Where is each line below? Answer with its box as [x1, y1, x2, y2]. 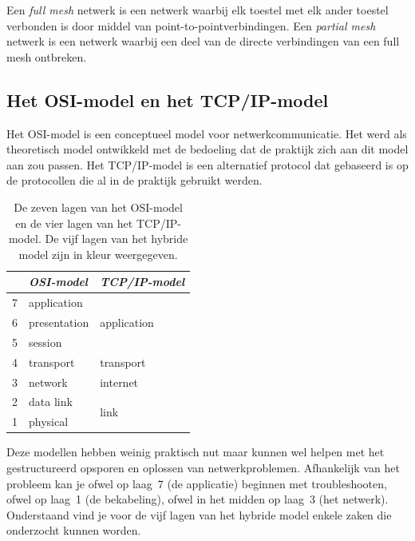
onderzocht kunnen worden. [6, 522, 141, 539]
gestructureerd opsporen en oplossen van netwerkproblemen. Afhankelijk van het [6, 459, 400, 475]
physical [29, 413, 69, 430]
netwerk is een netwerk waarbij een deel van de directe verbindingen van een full [6, 33, 400, 50]
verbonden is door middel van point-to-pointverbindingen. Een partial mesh [6, 17, 376, 34]
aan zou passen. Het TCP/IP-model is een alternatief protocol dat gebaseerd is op [6, 156, 409, 173]
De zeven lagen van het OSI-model [14, 198, 183, 215]
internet [100, 373, 139, 390]
